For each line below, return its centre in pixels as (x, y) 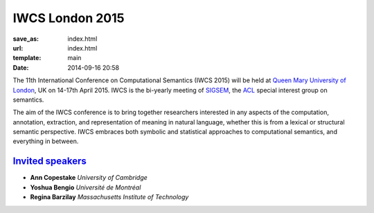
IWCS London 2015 (69, 18)
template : (27, 58)
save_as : (26, 39)
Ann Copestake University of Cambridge (89, 178)
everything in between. (46, 141)
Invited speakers (50, 161)
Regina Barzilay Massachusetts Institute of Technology (109, 197)
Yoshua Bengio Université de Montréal (86, 187)
